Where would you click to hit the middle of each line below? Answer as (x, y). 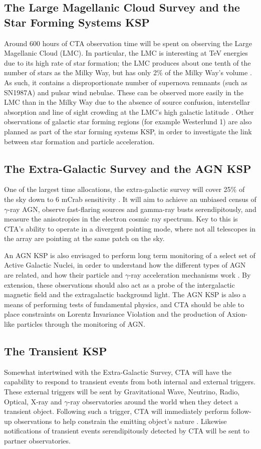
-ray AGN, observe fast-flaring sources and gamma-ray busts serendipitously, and (132, 209)
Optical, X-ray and (33, 401)
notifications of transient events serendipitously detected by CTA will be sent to (127, 431)
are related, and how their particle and (64, 275)
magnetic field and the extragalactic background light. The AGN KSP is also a (125, 294)
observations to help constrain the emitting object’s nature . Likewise (120, 421)
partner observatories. (37, 440)
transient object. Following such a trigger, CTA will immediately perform (116, 411)
